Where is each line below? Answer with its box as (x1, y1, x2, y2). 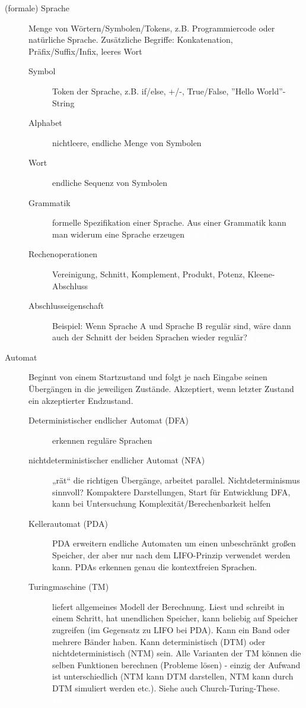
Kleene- (247, 267, 275, 280)
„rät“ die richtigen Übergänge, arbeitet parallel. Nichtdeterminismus (52, 474, 300, 486)
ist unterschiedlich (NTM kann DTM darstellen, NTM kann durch (52, 670, 294, 682)
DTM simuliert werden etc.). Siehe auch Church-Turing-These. (52, 681, 280, 694)
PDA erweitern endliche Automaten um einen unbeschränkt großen (52, 537, 296, 549)
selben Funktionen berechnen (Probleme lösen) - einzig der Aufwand (52, 658, 301, 671)
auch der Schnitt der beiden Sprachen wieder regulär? (52, 331, 247, 343)
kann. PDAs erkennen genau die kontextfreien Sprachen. (52, 560, 257, 573)
